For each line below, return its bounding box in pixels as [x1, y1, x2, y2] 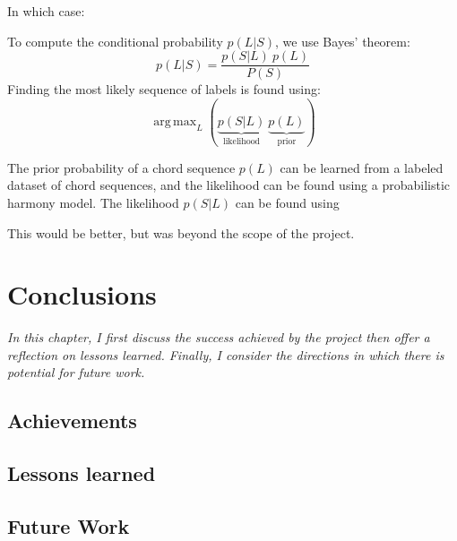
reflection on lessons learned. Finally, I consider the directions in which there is [7, 345, 444, 364]
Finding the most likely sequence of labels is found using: [7, 80, 321, 99]
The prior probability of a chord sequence [7, 158, 236, 176]
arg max [153, 116, 197, 129]
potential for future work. [7, 363, 145, 382]
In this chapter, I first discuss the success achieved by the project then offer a [7, 328, 430, 347]
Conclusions [7, 276, 157, 313]
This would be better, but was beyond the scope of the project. [7, 223, 355, 242]
